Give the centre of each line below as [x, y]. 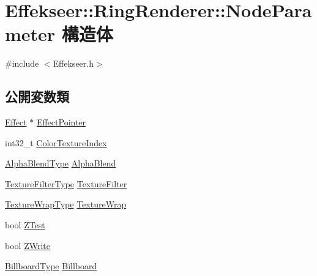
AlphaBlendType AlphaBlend [61, 163]
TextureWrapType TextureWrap [66, 204]
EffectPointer [61, 122]
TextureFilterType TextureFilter [66, 183]
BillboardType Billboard [51, 266]
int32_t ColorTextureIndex [56, 142]
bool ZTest [25, 225]
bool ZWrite [28, 245]
